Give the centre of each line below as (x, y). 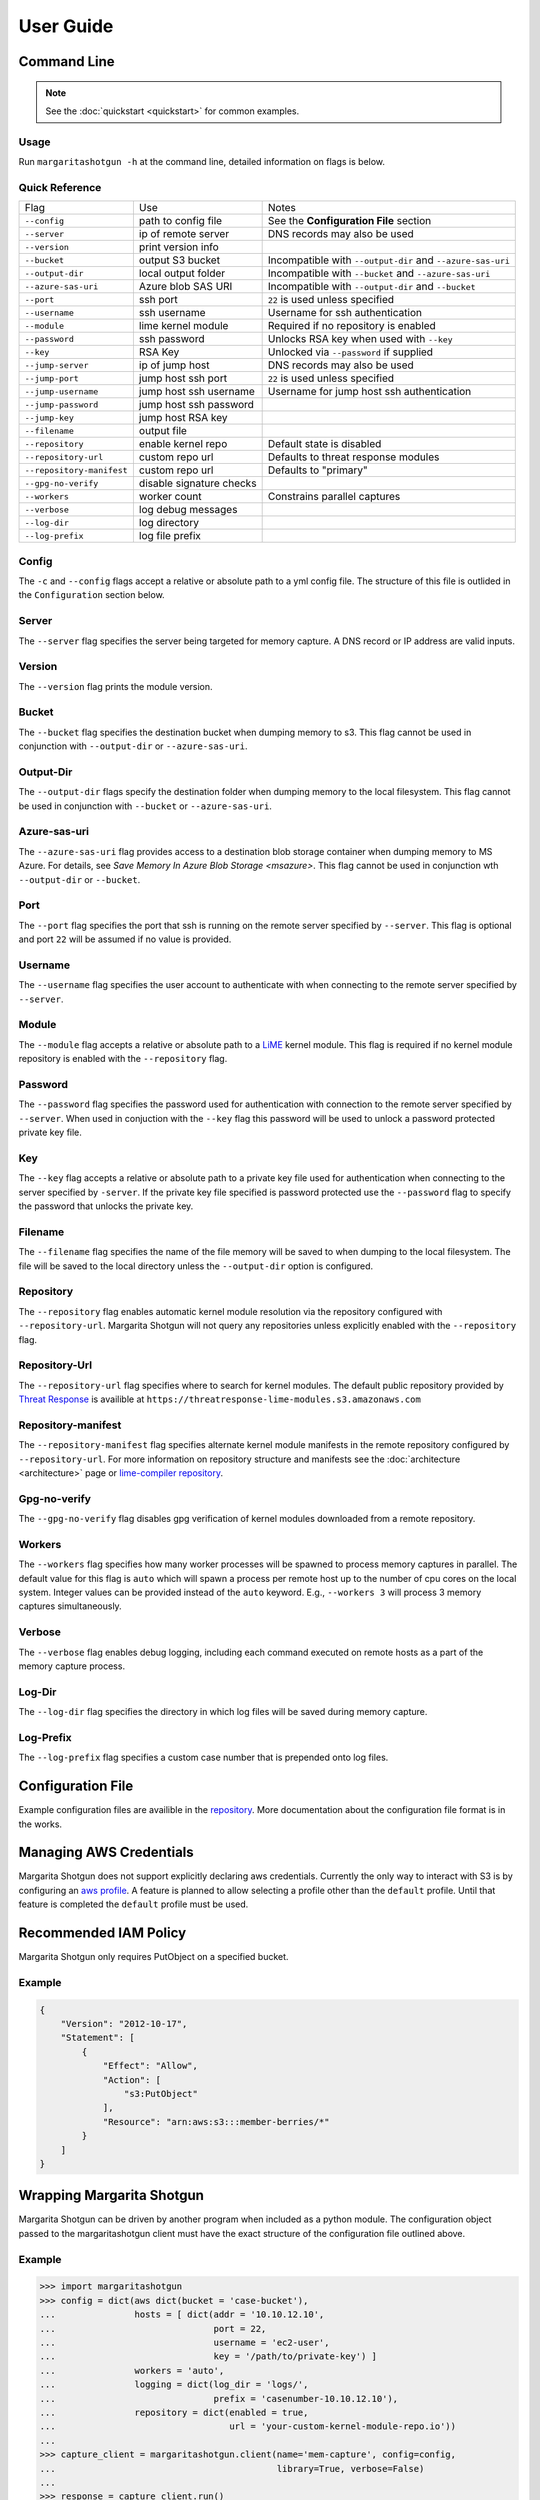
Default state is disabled (324, 444)
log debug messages (188, 510)
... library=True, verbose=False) (232, 2468)
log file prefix (170, 536)
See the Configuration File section (349, 221)
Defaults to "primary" (318, 470)
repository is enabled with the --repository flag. (123, 1059)
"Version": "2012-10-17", (124, 2024)
